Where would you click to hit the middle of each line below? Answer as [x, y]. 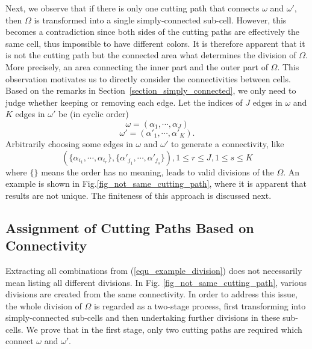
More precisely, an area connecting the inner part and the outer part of [137, 66]
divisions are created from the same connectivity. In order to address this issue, [151, 294]
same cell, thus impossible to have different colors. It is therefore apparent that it [155, 43]
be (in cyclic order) [94, 114]
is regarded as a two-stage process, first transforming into [200, 305]
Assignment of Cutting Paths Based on [130, 227]
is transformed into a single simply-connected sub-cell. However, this [160, 20]
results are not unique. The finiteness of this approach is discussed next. [139, 195]
